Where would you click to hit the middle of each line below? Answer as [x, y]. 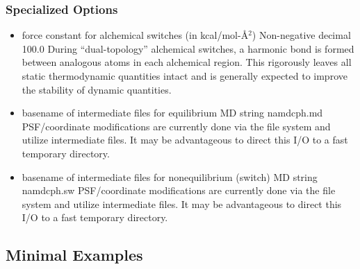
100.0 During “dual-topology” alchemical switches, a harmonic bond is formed [188, 48]
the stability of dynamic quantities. [97, 89]
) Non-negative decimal [301, 35]
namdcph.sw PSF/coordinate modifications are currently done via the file [179, 190]
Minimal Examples [74, 255]
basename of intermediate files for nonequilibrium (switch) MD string [170, 176]
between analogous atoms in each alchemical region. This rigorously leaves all [187, 62]
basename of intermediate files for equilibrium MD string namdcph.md [172, 113]
